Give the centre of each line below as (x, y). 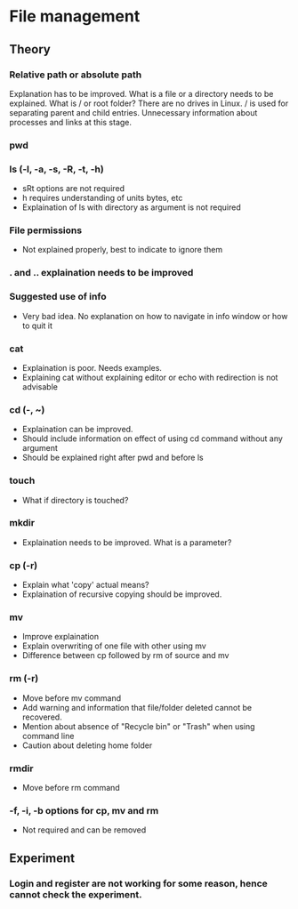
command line (48, 736)
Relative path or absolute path (76, 75)
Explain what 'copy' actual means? (85, 585)
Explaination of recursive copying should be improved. (122, 594)
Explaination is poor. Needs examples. (92, 367)
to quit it (37, 326)
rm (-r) (24, 679)
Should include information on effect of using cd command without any (152, 438)
